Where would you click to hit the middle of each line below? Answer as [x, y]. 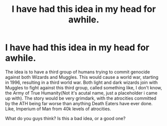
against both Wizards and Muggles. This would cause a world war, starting [82, 77]
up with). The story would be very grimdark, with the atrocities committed [81, 98]
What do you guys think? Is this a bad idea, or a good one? [65, 118]
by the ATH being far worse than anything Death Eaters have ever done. [79, 103]
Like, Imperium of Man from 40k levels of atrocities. [58, 109]
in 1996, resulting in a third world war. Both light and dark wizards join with [82, 82]
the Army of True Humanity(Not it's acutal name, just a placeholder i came [82, 93]
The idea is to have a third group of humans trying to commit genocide [78, 72]
